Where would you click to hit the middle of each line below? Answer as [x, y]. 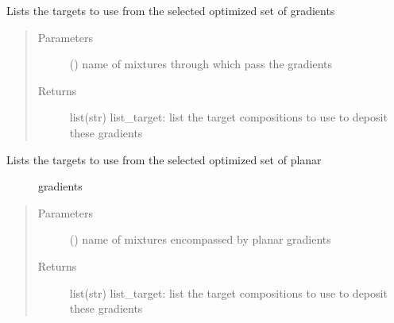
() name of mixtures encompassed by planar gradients [200, 239]
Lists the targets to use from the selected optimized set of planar [164, 159]
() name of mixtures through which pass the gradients [201, 64]
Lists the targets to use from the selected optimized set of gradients [171, 10]
